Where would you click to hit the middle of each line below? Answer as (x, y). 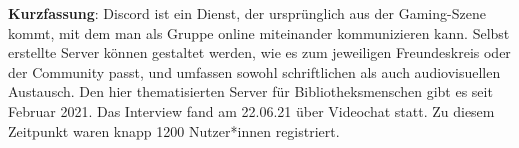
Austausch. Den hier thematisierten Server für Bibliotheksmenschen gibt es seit (250, 91)
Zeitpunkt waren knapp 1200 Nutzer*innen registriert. (174, 130)
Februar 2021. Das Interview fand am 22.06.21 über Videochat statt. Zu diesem (251, 110)
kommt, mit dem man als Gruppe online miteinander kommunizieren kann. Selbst (259, 32)
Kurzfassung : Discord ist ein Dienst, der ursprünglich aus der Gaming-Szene (247, 13)
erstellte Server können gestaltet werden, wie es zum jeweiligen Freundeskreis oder (259, 52)
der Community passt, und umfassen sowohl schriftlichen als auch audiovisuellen (254, 71)
